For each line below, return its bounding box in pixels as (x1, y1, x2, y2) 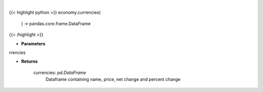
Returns (21, 58, 38, 64)
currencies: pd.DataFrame (33, 70, 86, 75)
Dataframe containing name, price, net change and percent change (45, 76, 181, 82)
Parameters (21, 40, 46, 46)
